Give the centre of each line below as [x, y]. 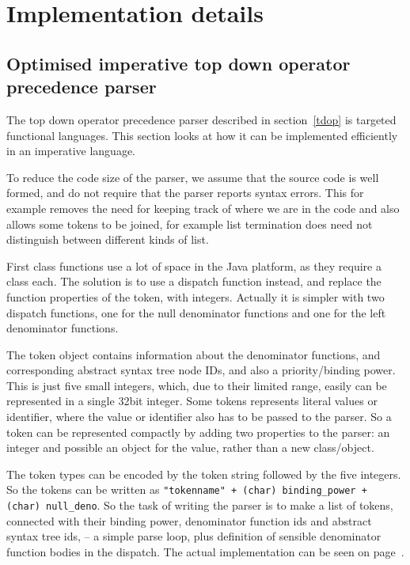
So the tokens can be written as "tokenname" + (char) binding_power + [187, 489]
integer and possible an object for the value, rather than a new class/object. [190, 447]
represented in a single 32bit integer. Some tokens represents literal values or [192, 401]
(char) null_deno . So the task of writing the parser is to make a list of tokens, [200, 505]
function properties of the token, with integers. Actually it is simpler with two [196, 296]
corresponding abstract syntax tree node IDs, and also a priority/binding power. [201, 370]
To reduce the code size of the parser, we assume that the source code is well [193, 177]
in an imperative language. [71, 151]
